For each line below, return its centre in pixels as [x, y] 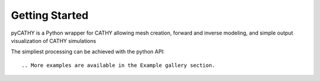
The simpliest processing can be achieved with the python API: [88, 52]
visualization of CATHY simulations [54, 41]
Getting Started [50, 15]
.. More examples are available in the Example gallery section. [119, 65]
